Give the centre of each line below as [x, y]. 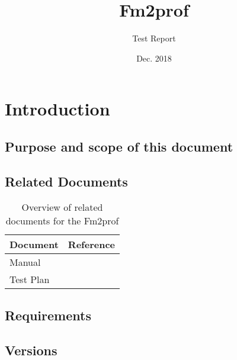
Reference [91, 245]
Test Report [154, 38]
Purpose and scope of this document [119, 146]
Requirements [48, 315]
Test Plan [30, 279]
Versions [31, 350]
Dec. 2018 [154, 58]
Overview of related [62, 207]
